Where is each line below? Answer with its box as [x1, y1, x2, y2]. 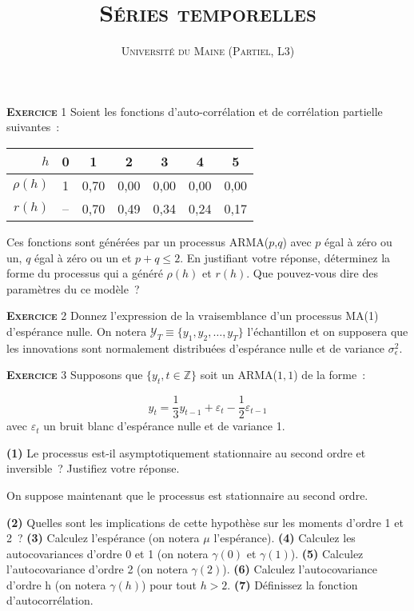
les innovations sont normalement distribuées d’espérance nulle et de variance [6, 339, 385, 356]
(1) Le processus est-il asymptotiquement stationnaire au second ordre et [6, 444, 366, 461]
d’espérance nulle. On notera [6, 322, 147, 339]
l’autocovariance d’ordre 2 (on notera [6, 561, 188, 577]
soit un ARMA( [200, 366, 278, 383]
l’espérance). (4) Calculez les [213, 529, 356, 546]
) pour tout [141, 576, 197, 593]
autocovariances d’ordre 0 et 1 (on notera [6, 545, 209, 561]
